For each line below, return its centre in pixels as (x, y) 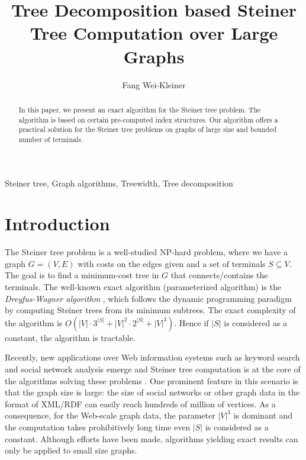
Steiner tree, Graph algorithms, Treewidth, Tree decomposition (119, 183)
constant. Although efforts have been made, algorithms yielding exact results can (152, 438)
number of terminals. (51, 139)
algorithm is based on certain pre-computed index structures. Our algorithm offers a (148, 119)
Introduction (57, 223)
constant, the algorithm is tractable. (70, 337)
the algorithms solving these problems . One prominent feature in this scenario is (152, 380)
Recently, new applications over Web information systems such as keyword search (152, 357)
